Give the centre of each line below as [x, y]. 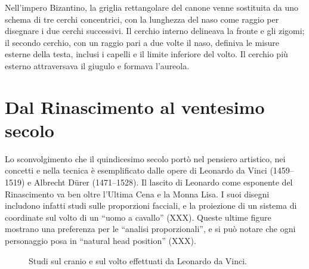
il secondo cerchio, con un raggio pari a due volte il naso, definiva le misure [142, 42]
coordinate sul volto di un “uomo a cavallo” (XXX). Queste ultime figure [138, 217]
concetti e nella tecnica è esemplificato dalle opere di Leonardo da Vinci [136, 170]
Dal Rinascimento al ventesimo [135, 106]
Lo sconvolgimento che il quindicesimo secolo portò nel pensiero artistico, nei [145, 158]
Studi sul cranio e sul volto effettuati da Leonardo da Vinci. [138, 260]
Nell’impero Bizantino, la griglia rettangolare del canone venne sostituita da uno [152, 7]
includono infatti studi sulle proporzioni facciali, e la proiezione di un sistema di [151, 205]
